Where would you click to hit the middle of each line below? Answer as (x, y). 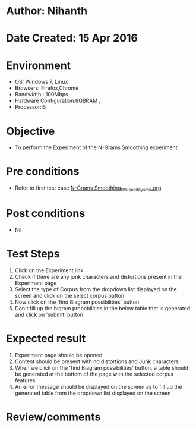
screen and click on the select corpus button (69, 295)
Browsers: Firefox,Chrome (47, 88)
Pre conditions (43, 171)
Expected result (46, 339)
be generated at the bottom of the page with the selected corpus (94, 374)
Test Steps (33, 254)
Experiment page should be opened (59, 355)
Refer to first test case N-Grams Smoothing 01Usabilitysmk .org (88, 188)
